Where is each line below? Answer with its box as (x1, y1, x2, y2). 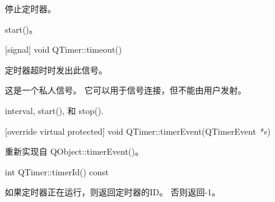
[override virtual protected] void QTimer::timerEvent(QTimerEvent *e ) (5, 124, 271, 137)
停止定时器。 (5, 2, 56, 15)
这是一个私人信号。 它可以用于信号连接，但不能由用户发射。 (5, 84, 246, 96)
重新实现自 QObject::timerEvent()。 (5, 145, 144, 158)
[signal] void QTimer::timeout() (5, 43, 122, 56)
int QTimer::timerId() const (5, 165, 109, 178)
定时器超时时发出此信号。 (5, 63, 107, 76)
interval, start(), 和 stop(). (5, 104, 104, 116)
